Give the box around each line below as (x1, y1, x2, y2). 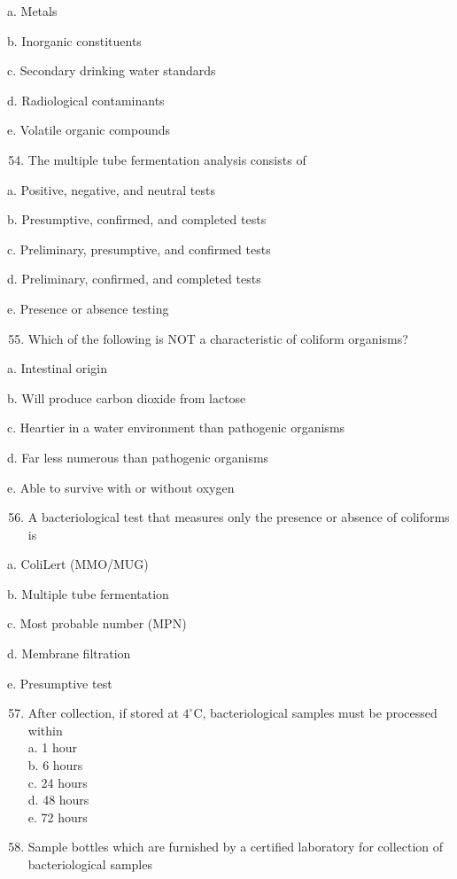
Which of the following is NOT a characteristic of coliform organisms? (27, 329, 408, 347)
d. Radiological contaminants (7, 90, 165, 109)
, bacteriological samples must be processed (202, 704, 438, 722)
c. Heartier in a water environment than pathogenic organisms (7, 418, 345, 437)
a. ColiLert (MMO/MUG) (7, 555, 149, 573)
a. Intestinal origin (7, 359, 107, 377)
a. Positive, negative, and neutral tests (7, 180, 215, 198)
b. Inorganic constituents (7, 31, 142, 50)
